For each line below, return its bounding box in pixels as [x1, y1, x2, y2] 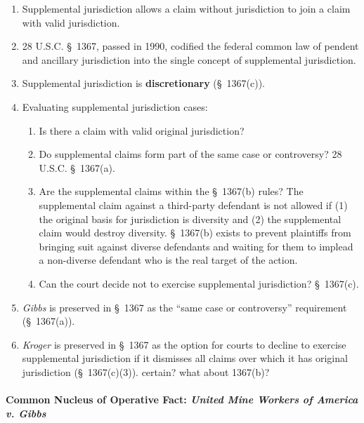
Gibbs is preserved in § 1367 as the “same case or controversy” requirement [22, 300, 347, 314]
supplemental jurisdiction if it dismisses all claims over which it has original [22, 351, 348, 365]
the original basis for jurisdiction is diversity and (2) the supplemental [39, 211, 342, 226]
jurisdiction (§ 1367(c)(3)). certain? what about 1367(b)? [22, 364, 270, 379]
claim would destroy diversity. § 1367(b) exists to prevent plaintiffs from [39, 225, 351, 240]
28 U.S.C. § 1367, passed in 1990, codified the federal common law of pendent [22, 39, 359, 53]
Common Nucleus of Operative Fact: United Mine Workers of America [6, 392, 358, 407]
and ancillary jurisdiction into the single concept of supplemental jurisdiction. [22, 52, 356, 67]
